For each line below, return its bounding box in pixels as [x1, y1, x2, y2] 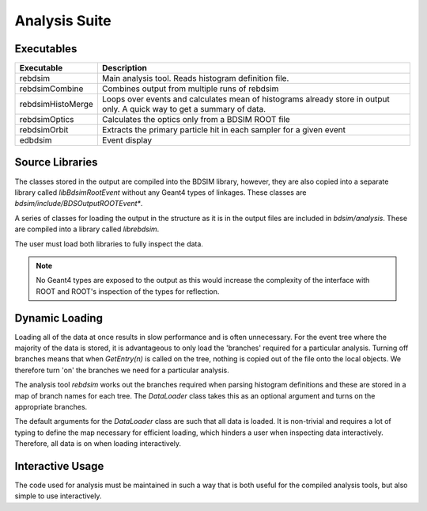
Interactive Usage [14, 460, 104, 473]
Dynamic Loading [14, 311, 103, 325]
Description [101, 63, 148, 74]
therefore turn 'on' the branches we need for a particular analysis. [14, 365, 229, 375]
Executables [14, 42, 77, 55]
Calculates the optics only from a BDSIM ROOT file [101, 114, 290, 125]
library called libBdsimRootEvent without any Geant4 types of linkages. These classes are [14, 187, 307, 197]
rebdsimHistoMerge [19, 99, 94, 110]
